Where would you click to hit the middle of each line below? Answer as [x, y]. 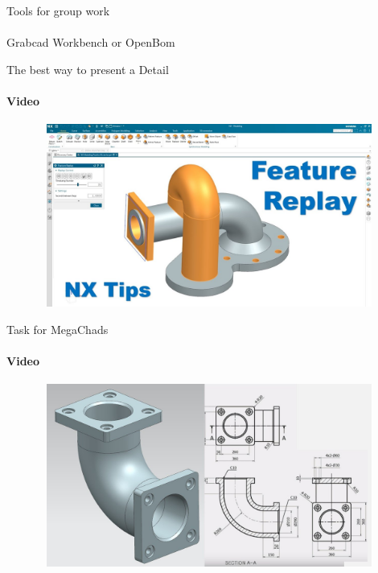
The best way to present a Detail [88, 69]
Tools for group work [58, 10]
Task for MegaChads [58, 329]
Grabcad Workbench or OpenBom [91, 42]
